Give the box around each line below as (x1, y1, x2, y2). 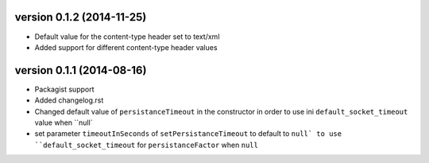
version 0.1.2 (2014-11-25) (14, 10, 147, 24)
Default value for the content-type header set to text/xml (34, 32, 220, 41)
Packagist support (34, 84, 95, 94)
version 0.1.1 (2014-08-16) (14, 64, 147, 77)
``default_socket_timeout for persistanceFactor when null (34, 140, 258, 149)
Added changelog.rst (34, 95, 104, 105)
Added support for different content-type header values (34, 42, 218, 52)
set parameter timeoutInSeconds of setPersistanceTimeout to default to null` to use (34, 129, 342, 138)
